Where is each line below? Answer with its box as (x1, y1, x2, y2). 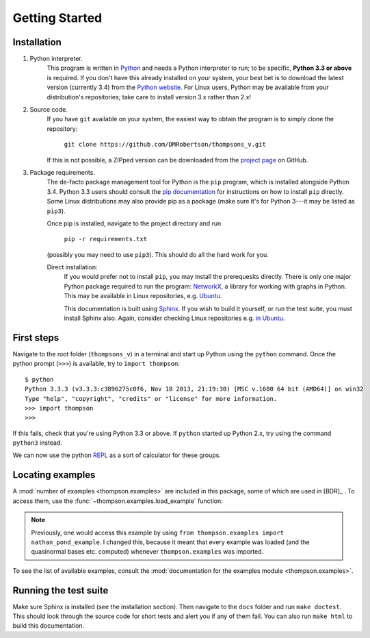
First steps (12, 332, 60, 343)
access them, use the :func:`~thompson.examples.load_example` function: (12, 497, 223, 505)
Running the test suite (12, 585, 109, 596)
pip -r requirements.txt (64, 235, 147, 243)
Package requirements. (29, 168, 96, 176)
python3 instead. (12, 439, 63, 447)
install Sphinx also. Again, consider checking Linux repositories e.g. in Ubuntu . (64, 314, 285, 322)
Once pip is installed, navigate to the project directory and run (47, 219, 222, 228)
